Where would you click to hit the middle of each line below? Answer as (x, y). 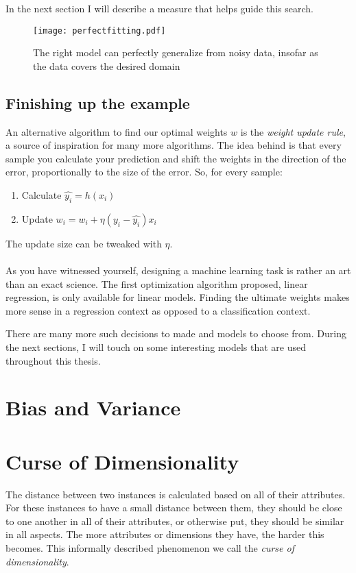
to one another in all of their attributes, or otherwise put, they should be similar (175, 521)
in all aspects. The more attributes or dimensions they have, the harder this (165, 534)
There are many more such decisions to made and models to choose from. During (176, 333)
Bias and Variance (93, 407)
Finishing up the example (98, 102)
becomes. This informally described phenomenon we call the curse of (150, 548)
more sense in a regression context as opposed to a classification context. (158, 310)
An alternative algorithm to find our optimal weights (117, 131)
